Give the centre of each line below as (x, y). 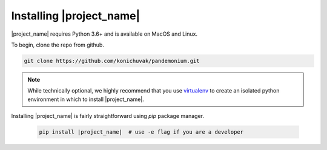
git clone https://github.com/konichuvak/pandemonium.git (112, 61)
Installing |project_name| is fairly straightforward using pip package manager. (107, 116)
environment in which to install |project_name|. (86, 99)
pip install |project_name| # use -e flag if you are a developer (141, 132)
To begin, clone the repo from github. (58, 45)
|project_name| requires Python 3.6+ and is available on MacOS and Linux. (104, 34)
